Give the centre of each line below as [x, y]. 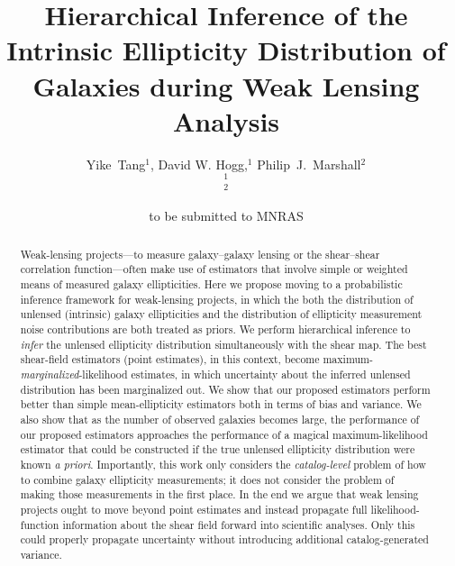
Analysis [226, 120]
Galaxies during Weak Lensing [226, 85]
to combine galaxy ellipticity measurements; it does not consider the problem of [207, 479]
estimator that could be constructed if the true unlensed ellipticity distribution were [218, 449]
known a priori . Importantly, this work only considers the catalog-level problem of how [223, 465]
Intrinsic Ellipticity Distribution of [226, 50]
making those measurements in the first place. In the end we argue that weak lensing [219, 494]
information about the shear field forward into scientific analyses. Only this [239, 524]
